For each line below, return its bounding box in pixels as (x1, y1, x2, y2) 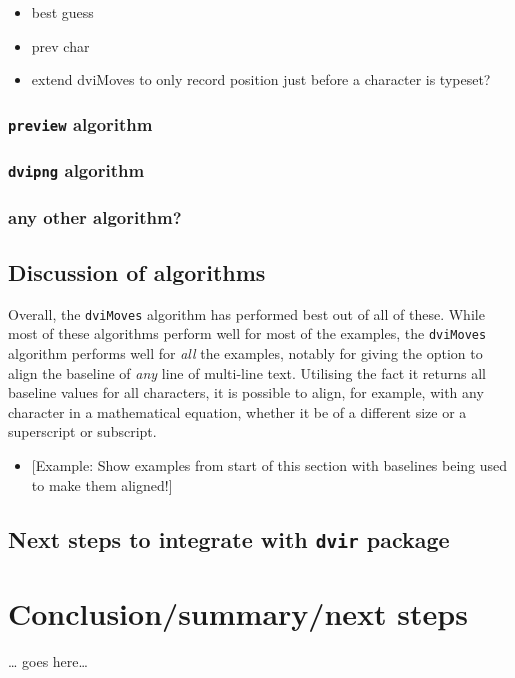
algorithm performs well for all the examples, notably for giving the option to (8, 342, 483, 363)
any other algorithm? (8, 204, 182, 229)
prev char (31, 35, 90, 56)
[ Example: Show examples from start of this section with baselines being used (31, 454, 508, 475)
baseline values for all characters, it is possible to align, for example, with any (8, 382, 484, 403)
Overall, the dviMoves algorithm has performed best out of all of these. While (8, 303, 485, 324)
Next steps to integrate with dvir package (8, 523, 450, 554)
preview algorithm (8, 111, 153, 136)
